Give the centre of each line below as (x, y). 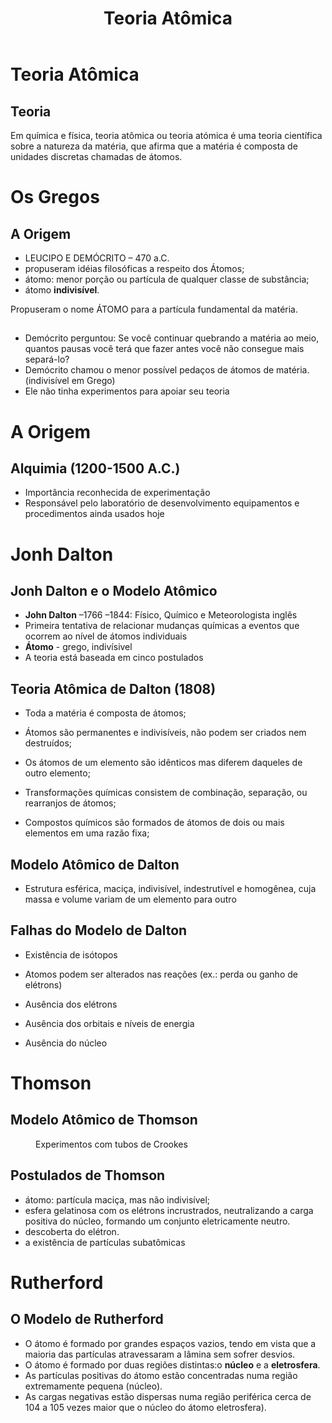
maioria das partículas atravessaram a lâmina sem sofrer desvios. (160, 1354)
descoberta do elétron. (72, 1231)
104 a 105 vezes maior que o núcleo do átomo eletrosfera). (145, 1407)
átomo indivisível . (62, 290)
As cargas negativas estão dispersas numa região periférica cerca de (168, 1396)
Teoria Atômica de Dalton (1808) (113, 688)
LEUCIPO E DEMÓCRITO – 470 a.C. (97, 258)
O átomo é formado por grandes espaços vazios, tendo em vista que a (170, 1343)
